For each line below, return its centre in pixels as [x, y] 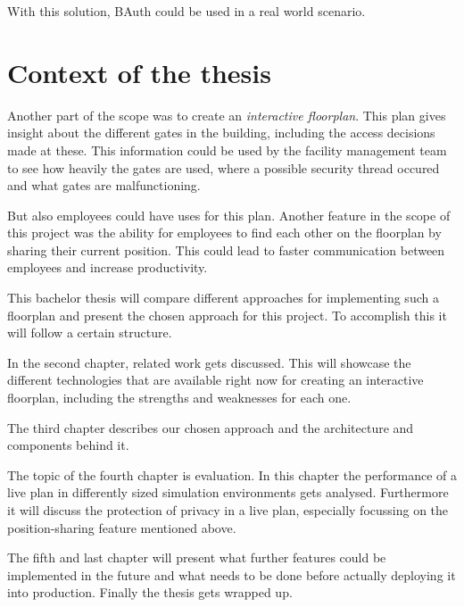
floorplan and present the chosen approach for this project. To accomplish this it [227, 315]
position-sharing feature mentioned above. [122, 527]
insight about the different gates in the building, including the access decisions [221, 133]
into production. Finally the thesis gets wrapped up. [150, 592]
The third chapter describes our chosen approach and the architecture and [211, 427]
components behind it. [68, 445]
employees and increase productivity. [108, 267]
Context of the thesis [139, 72]
